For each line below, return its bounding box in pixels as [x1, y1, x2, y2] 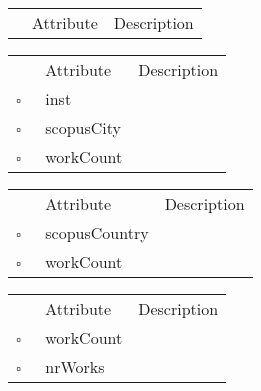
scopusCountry [45, 221, 149, 244]
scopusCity [45, 116, 121, 139]
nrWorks [45, 355, 105, 378]
